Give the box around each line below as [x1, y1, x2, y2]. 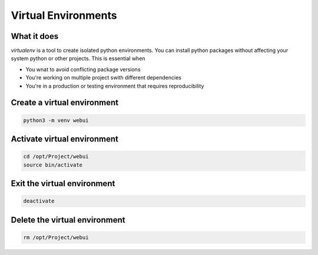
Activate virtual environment [11, 134, 119, 144]
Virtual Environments [11, 9, 117, 22]
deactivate [23, 198, 55, 204]
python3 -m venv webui [23, 117, 89, 124]
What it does [11, 31, 59, 41]
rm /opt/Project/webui [23, 234, 89, 241]
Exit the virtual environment [11, 178, 115, 188]
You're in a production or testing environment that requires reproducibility [25, 82, 204, 90]
